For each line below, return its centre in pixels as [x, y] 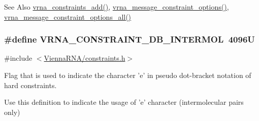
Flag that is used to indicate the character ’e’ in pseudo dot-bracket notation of [128, 75]
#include [18, 58]
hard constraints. [30, 85]
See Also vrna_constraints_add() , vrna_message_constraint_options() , [117, 7]
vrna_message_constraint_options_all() [68, 16]
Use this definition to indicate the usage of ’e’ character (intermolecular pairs [124, 102]
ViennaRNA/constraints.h [85, 58]
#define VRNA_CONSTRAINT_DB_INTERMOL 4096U [129, 39]
